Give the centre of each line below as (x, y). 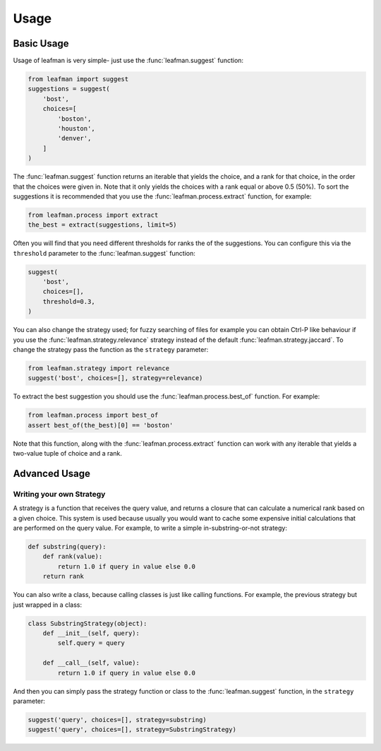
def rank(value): (73, 557)
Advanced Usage (52, 473)
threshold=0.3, (69, 301)
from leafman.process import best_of (93, 415)
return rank (64, 576)
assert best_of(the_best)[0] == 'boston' (101, 425)
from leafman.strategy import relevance (98, 368)
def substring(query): (67, 547)
